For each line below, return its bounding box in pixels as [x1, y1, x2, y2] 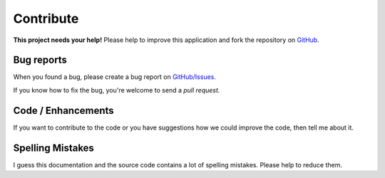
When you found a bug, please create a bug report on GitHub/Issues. [13, 73, 217, 81]
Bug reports [13, 54, 68, 66]
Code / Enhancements [13, 104, 114, 117]
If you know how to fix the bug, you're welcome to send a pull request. [13, 85, 220, 94]
